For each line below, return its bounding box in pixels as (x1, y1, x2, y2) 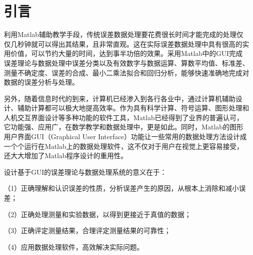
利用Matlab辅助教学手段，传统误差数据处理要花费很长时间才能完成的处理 (4, 29, 236, 39)
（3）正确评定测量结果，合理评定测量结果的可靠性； (4, 225, 171, 236)
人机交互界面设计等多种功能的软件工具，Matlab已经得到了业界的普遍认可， (4, 112, 243, 122)
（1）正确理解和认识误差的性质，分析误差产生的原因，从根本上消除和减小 (4, 183, 239, 193)
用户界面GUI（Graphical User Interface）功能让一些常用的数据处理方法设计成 (4, 131, 247, 142)
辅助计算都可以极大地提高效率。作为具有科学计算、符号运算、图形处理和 (17, 103, 249, 113)
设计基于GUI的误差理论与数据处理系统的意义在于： (4, 166, 167, 177)
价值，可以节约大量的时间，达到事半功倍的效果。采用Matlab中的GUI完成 (10, 48, 243, 58)
